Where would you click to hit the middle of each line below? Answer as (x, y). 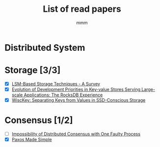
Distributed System (45, 47)
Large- (148, 89)
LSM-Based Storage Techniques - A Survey (56, 84)
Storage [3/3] (33, 70)
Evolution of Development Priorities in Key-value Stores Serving (76, 89)
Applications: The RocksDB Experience (63, 95)
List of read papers (82, 9)
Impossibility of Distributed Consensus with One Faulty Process (76, 134)
